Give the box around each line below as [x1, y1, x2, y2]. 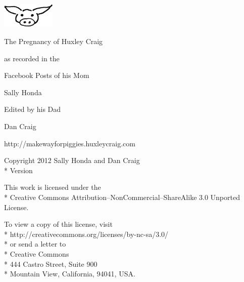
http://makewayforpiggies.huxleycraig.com [4, 138, 135, 148]
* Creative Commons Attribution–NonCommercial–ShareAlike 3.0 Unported [4, 191, 240, 202]
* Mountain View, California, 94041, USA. [4, 268, 135, 279]
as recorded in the [4, 53, 60, 63]
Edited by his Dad [4, 104, 61, 114]
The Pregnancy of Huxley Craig [4, 36, 103, 47]
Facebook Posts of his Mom [4, 70, 89, 80]
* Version [4, 165, 33, 175]
